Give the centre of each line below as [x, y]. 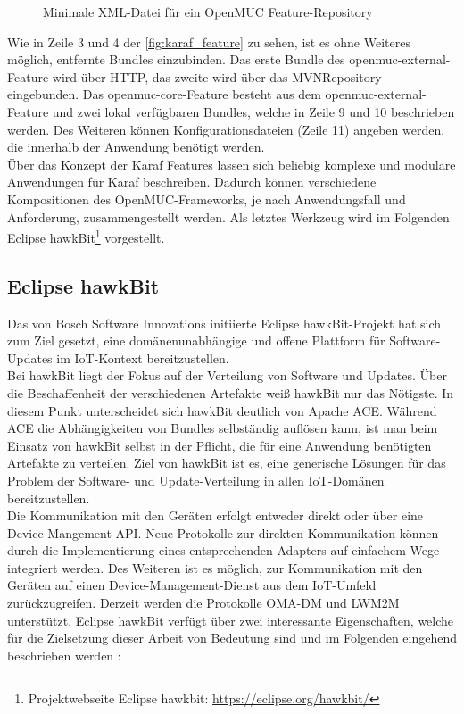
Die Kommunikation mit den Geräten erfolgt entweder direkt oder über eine [215, 515]
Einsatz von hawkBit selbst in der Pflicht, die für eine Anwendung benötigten [220, 445]
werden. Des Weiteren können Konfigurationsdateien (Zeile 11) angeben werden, [226, 129]
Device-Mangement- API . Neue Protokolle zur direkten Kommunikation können [223, 532]
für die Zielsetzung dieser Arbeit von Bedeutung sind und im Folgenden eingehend [232, 638]
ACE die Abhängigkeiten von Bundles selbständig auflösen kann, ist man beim [223, 428]
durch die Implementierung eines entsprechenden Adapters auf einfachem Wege [224, 550]
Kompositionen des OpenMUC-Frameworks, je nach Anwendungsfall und [207, 199]
